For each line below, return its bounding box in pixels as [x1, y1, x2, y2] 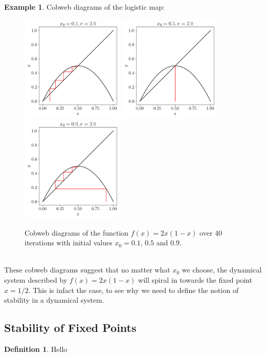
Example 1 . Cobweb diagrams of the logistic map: [4, 2, 165, 12]
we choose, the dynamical [182, 264, 262, 275]
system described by [4, 275, 68, 285]
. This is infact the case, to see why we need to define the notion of [28, 284, 239, 295]
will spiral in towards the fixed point [138, 275, 253, 285]
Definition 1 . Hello [4, 343, 68, 354]
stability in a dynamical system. [4, 295, 104, 305]
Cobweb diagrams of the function [25, 227, 129, 238]
